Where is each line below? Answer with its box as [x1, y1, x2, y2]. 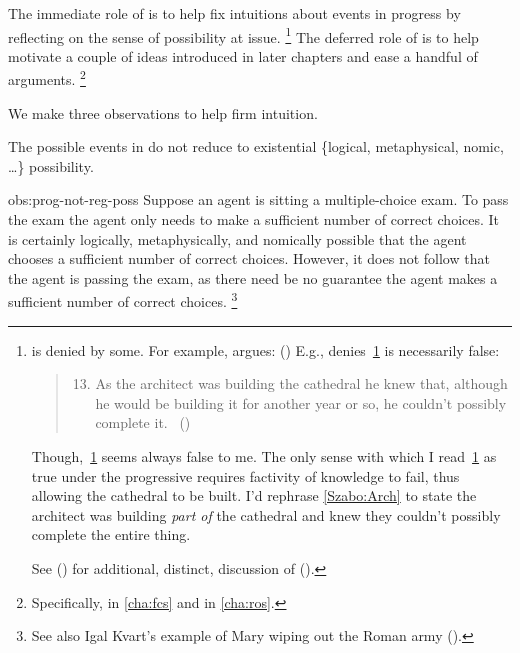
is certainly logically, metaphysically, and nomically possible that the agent [8, 228, 467, 249]
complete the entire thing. [31, 524, 191, 545]
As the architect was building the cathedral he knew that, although [95, 373, 508, 394]
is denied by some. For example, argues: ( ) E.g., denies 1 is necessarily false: [31, 339, 500, 360]
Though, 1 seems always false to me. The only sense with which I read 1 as [31, 446, 497, 467]
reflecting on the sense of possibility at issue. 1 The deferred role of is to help [8, 23, 479, 47]
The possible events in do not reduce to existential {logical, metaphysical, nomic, [8, 136, 504, 157]
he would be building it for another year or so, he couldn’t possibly [95, 392, 507, 413]
